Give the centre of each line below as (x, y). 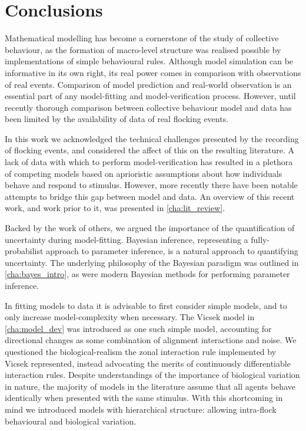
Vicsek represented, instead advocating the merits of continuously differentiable (148, 363)
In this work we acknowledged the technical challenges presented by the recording (152, 138)
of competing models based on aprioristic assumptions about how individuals (144, 173)
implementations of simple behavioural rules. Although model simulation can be (149, 61)
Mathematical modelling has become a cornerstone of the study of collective (142, 38)
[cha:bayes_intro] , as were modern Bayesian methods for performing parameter (147, 274)
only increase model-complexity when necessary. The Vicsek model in (130, 317)
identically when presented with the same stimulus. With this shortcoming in (144, 398)
